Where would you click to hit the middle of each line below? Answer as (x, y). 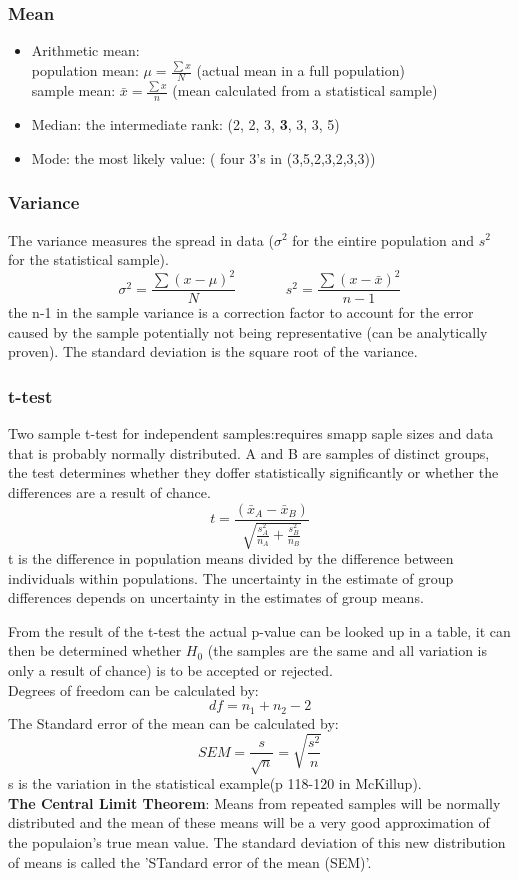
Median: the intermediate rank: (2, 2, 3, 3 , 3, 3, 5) (185, 124)
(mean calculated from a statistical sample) (305, 90)
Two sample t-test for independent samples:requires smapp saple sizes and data (251, 433)
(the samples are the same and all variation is (347, 650)
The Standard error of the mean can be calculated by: (173, 722)
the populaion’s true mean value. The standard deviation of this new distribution (257, 842)
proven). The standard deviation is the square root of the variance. (213, 351)
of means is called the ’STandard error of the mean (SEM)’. (190, 861)
